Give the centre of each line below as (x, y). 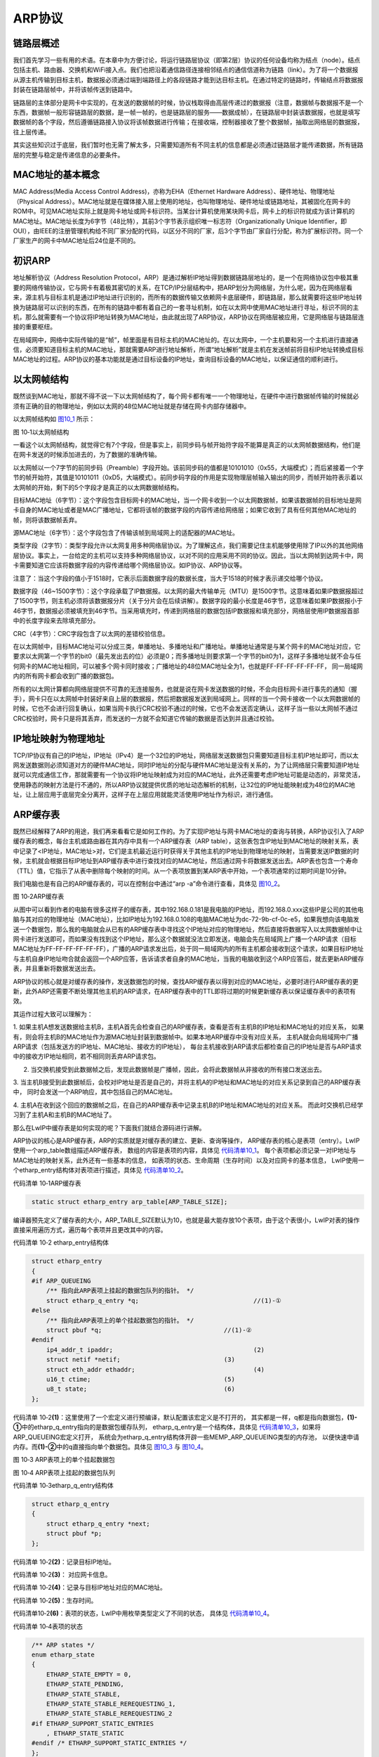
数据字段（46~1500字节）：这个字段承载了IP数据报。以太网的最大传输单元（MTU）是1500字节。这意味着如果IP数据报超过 (188, 591)
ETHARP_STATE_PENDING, (85, 1684)
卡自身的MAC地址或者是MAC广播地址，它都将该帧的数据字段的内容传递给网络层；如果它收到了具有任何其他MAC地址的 (185, 510)
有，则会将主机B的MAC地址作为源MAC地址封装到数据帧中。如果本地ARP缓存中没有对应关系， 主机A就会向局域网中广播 (186, 1037)
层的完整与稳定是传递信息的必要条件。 (68, 155)
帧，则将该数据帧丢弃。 (47, 519)
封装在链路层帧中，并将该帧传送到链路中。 (74, 90)
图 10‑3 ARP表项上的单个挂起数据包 (64, 1460)
